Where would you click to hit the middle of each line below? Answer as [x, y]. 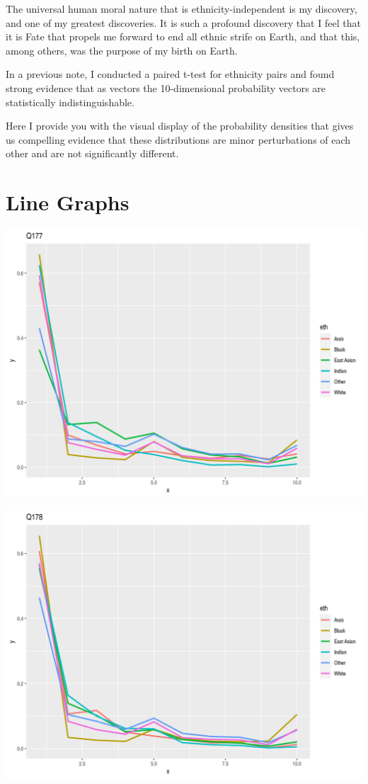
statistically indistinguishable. [70, 102]
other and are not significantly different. [92, 153]
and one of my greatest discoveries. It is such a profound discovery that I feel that [183, 22]
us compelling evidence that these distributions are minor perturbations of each [178, 139]
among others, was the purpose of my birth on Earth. [122, 50]
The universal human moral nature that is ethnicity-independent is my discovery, [182, 8]
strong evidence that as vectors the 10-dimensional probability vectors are [166, 87]
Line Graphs [68, 202]
